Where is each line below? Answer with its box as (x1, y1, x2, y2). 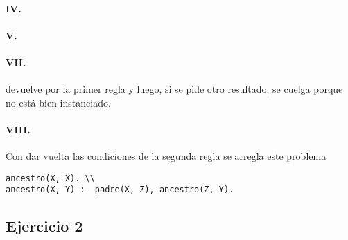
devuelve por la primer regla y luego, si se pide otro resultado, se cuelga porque (6, 82, 343, 96)
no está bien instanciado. (6, 95, 111, 109)
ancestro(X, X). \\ (6, 173, 95, 183)
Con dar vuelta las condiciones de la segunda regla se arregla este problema (6, 149, 327, 163)
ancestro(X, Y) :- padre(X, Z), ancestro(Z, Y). (6, 185, 234, 195)
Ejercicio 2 (6, 215, 83, 237)
